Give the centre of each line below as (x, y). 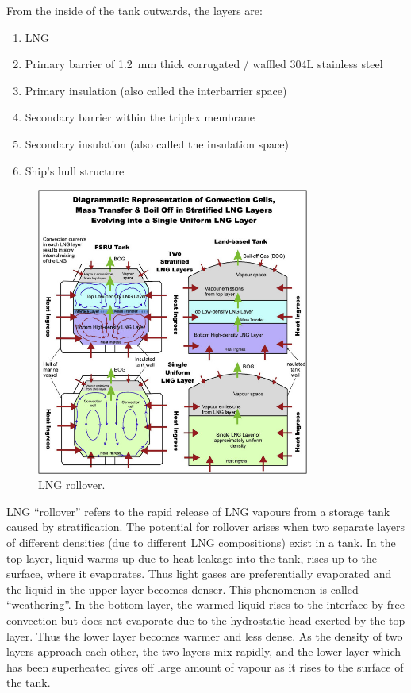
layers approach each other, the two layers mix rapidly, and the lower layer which (204, 651)
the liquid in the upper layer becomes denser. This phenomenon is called (182, 589)
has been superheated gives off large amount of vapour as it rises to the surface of (205, 666)
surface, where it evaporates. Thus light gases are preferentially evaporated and (199, 574)
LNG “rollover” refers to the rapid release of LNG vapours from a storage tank (198, 511)
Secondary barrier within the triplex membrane (140, 117)
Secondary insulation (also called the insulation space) (157, 143)
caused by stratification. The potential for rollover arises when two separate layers (205, 527)
